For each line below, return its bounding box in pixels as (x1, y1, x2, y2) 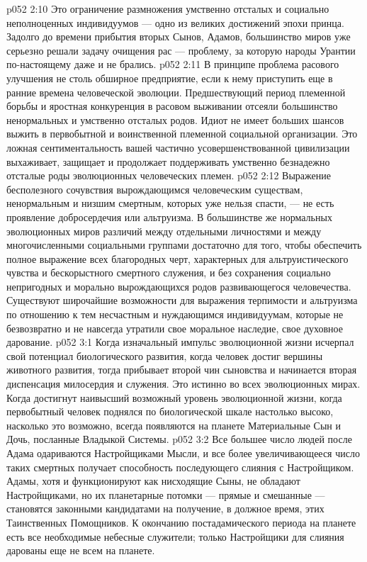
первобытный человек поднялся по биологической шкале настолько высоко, (6, 404, 334, 419)
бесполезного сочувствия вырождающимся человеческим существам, (6, 181, 303, 196)
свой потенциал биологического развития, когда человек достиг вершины (6, 348, 323, 363)
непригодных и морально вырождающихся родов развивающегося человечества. (6, 279, 351, 293)
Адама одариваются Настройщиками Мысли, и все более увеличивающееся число (6, 446, 360, 460)
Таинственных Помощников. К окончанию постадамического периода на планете (6, 515, 356, 529)
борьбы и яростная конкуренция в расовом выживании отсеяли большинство (6, 99, 338, 113)
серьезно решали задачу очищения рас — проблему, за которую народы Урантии (6, 43, 356, 57)
